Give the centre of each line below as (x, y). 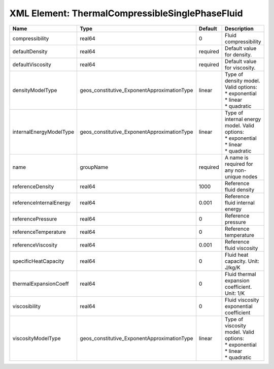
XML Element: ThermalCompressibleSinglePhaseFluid (126, 13)
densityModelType (35, 90)
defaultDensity (30, 51)
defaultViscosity (32, 65)
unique (233, 176)
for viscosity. (240, 68)
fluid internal (239, 202)
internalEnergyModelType (43, 132)
